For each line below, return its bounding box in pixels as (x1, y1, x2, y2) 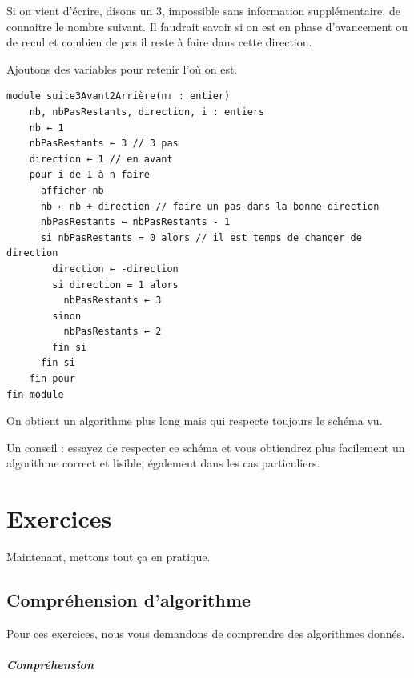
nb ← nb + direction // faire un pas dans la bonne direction (40, 200, 380, 212)
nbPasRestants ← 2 (63, 326, 162, 338)
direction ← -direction (52, 263, 179, 275)
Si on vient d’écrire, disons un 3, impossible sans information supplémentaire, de (6, 2, 400, 18)
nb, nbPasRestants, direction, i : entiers (29, 106, 265, 118)
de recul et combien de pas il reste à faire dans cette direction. (6, 34, 312, 50)
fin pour (29, 373, 75, 385)
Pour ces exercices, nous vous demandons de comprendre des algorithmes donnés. (6, 624, 405, 641)
